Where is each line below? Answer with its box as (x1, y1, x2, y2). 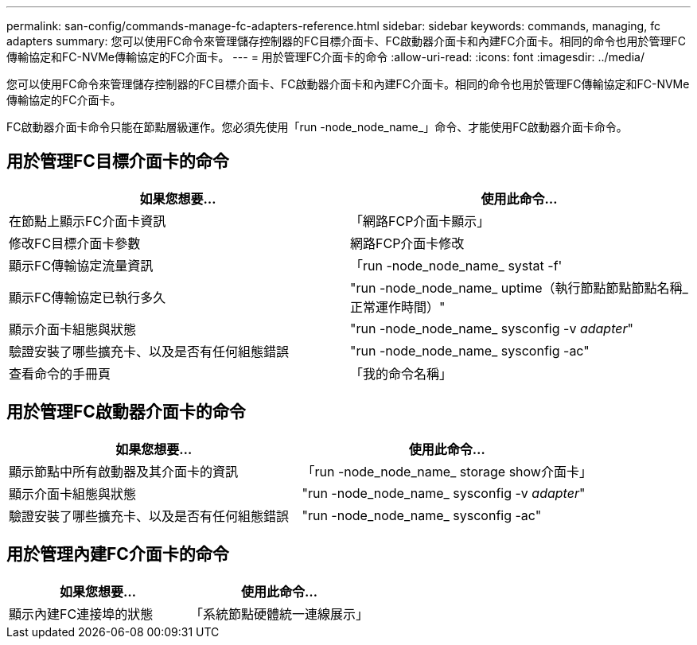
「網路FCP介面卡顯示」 (350, 212, 490, 229)
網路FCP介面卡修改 (350, 235, 465, 251)
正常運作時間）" (350, 298, 446, 315)
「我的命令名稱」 (350, 365, 453, 382)
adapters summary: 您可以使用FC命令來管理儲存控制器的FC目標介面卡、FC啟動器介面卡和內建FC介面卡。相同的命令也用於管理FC (6, 34, 686, 48)
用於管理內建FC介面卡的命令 (6, 544, 229, 565)
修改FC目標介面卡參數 (9, 235, 141, 251)
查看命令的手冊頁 (9, 365, 111, 382)
